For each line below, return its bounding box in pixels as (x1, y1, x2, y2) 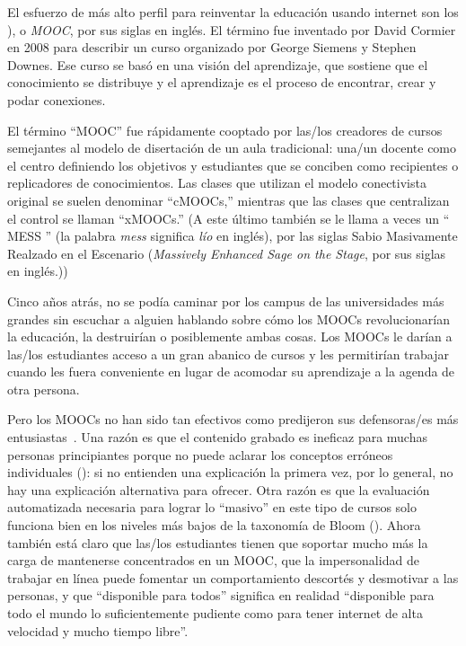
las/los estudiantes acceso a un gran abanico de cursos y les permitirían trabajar (7, 344, 449, 363)
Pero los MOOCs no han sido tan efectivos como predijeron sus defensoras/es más (7, 410, 459, 429)
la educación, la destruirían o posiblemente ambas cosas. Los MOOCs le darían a (7, 327, 453, 346)
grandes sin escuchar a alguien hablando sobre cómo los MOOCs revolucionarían (7, 309, 450, 328)
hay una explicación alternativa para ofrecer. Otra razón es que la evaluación (7, 480, 430, 499)
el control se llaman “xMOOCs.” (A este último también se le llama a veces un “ (7, 208, 450, 227)
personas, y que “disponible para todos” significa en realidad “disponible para (7, 586, 435, 605)
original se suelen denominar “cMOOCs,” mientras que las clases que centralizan (7, 190, 450, 209)
